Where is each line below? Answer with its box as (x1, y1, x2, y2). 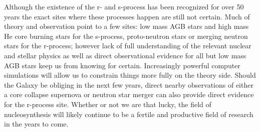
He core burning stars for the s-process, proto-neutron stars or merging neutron (4, 30, 248, 41)
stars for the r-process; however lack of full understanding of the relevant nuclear (4, 40, 251, 51)
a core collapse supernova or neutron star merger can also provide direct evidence (4, 89, 254, 100)
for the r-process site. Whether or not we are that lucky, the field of (4, 99, 211, 109)
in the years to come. (4, 119, 69, 129)
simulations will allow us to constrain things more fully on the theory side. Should (4, 70, 256, 80)
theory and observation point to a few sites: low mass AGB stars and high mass (4, 21, 249, 31)
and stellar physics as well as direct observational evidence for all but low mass (4, 50, 246, 60)
